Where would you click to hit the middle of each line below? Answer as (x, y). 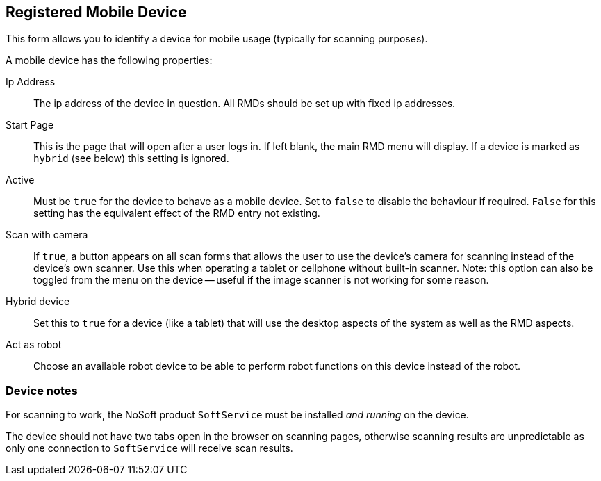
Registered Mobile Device (96, 12)
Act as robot (34, 345)
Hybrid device (38, 302)
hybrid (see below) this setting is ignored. (131, 158)
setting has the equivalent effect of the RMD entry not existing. (177, 213)
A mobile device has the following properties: (109, 60)
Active (20, 180)
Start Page (30, 125)
